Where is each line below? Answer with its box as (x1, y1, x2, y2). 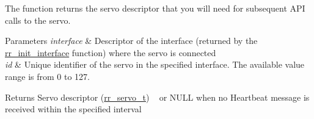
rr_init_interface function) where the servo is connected (5, 46, 216, 59)
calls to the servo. (5, 13, 71, 26)
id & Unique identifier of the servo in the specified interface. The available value (5, 58, 305, 71)
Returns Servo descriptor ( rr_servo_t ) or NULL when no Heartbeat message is (5, 90, 310, 103)
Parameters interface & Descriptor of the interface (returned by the (5, 34, 258, 47)
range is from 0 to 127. (5, 70, 90, 82)
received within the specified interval (5, 103, 142, 115)
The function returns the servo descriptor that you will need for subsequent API (5, 2, 305, 14)
